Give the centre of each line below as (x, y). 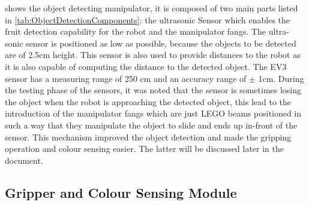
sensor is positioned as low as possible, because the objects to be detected (161, 43)
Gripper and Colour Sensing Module (121, 192)
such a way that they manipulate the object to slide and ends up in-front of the (151, 125)
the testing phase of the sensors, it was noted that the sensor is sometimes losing (153, 90)
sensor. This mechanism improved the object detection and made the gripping (148, 137)
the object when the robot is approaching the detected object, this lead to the (148, 101)
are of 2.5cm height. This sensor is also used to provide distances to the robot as (153, 55)
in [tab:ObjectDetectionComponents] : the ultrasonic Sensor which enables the (148, 19)
